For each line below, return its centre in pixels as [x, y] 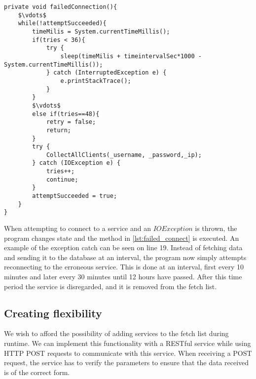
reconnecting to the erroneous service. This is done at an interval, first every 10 [124, 267]
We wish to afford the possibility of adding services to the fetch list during [116, 333]
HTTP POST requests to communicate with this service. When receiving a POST [128, 353]
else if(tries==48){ [66, 114]
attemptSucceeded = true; [75, 196]
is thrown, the [216, 228]
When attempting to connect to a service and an [77, 228]
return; [59, 130]
